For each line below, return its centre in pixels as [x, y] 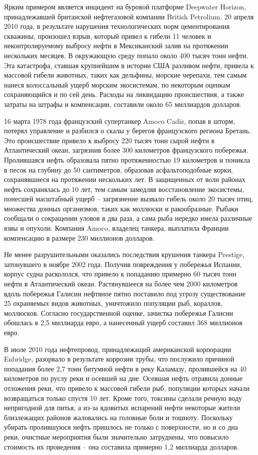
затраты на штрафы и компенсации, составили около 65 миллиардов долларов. [123, 104]
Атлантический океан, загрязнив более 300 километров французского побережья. [126, 150]
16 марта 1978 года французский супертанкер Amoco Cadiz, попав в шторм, [120, 121]
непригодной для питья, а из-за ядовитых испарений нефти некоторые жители [122, 408]
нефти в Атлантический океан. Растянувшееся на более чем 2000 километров [121, 284]
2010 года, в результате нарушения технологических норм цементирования [117, 26]
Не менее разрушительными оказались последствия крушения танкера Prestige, [124, 254]
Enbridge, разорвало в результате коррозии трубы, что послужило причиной [119, 359]
